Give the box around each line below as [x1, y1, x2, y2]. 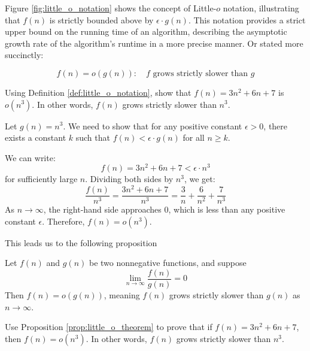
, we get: [184, 173, 215, 185]
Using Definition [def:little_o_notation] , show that [5, 86, 192, 98]
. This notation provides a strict [188, 13, 306, 26]
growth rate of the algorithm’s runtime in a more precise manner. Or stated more [5, 37, 303, 49]
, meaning [104, 289, 140, 301]
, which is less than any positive [168, 203, 285, 216]
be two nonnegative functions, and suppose [89, 256, 247, 269]
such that [75, 131, 110, 144]
